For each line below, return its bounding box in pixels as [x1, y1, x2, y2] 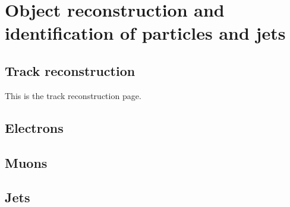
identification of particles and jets [5, 21, 286, 45]
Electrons [5, 118, 64, 136]
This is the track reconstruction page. [5, 89, 141, 101]
